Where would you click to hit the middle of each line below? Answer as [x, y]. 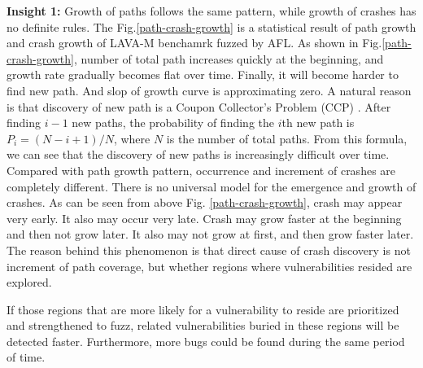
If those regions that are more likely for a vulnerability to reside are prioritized [203, 309]
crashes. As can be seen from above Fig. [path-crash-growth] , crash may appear [205, 202]
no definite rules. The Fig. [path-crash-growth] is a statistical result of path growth [211, 26]
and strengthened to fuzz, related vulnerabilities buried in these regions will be [203, 325]
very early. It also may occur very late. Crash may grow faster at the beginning [204, 218]
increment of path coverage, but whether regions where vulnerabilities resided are [209, 266]
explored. [29, 282]
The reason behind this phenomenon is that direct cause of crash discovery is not [209, 250]
